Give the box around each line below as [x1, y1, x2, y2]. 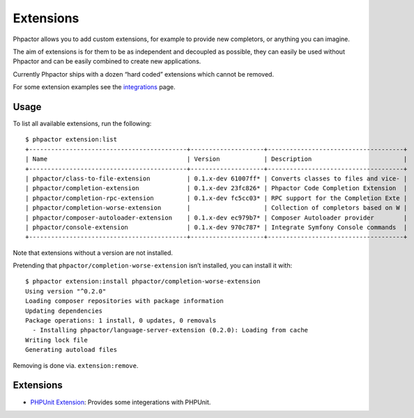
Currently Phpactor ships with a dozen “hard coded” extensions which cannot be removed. [13, 70, 275, 78]
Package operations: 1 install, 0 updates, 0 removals [25, 317, 217, 325]
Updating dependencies [25, 307, 103, 315]
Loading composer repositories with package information [25, 297, 224, 305]
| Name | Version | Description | [25, 155, 408, 163]
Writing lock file [25, 336, 89, 344]
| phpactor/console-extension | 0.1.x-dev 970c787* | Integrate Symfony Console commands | [25, 223, 408, 231]
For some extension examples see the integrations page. [13, 83, 176, 91]
